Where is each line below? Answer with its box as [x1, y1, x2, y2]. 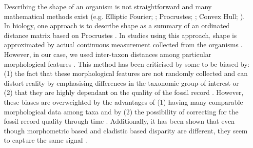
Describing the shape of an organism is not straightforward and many [4, 1, 212, 11]
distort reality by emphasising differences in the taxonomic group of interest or [4, 77, 239, 88]
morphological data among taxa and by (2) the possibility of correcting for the [4, 106, 239, 116]
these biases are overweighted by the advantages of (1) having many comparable [4, 96, 243, 107]
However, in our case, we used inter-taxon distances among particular [4, 49, 212, 59]
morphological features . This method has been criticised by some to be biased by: [4, 58, 250, 69]
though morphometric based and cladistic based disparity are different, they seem [4, 125, 248, 135]
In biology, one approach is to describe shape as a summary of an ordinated [4, 20, 230, 31]
